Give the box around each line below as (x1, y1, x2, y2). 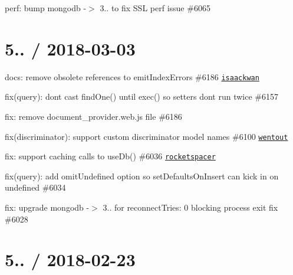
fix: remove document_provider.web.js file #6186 (5, 110, 182, 122)
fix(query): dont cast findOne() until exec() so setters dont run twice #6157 (5, 90, 278, 103)
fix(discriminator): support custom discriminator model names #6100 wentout (5, 130, 288, 142)
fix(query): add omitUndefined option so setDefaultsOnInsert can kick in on (5, 169, 279, 182)
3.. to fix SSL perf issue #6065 (100, 2, 210, 14)
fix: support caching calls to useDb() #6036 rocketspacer (5, 150, 216, 162)
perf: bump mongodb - (5, 2, 87, 14)
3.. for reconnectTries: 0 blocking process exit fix (103, 201, 278, 214)
